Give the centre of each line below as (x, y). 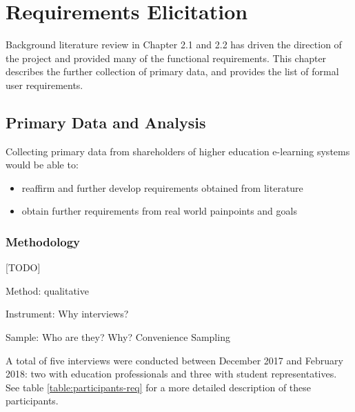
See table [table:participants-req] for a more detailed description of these (159, 387)
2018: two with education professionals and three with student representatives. (171, 374)
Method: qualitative (47, 290)
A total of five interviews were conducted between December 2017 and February (174, 360)
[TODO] (23, 267)
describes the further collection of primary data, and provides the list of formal (172, 71)
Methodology (43, 242)
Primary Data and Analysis (106, 122)
